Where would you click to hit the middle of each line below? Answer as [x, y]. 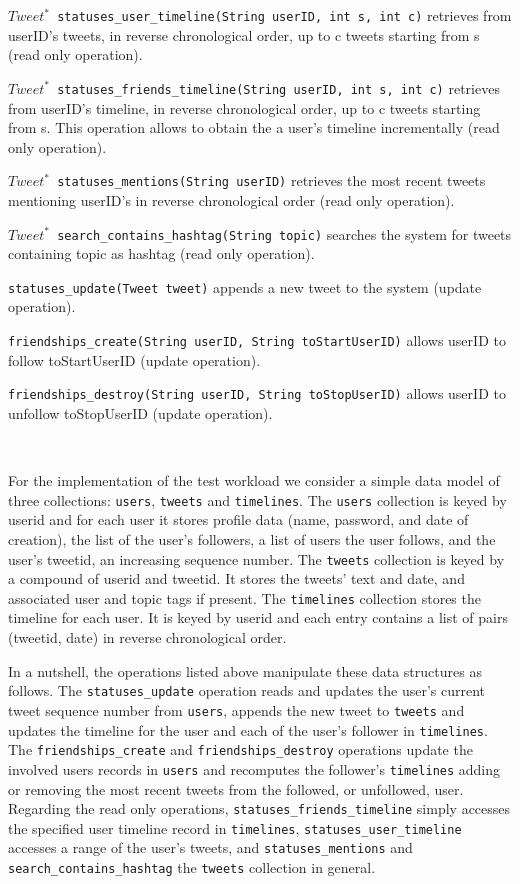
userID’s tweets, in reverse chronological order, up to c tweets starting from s [244, 34]
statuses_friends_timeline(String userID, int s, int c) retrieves [278, 87]
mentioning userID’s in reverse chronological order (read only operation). [231, 199]
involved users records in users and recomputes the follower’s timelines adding [254, 768]
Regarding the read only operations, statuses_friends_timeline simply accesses [259, 808]
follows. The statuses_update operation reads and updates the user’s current [247, 690]
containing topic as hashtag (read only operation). [161, 253]
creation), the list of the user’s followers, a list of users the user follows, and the [252, 538]
